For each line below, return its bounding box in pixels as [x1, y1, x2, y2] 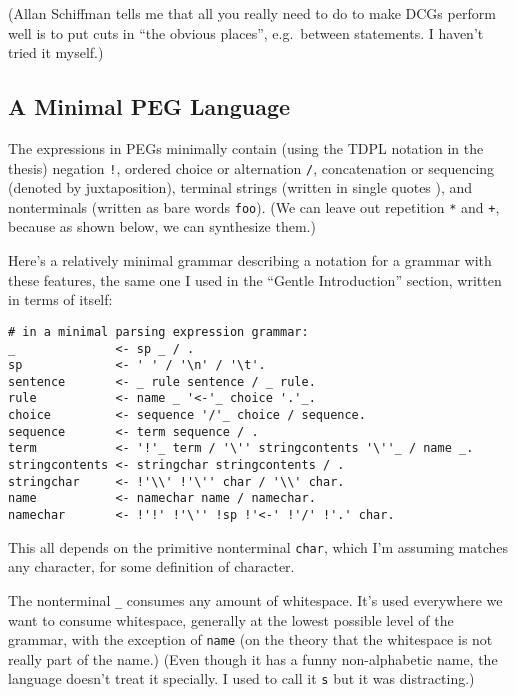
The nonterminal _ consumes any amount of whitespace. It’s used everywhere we [8, 589, 503, 610]
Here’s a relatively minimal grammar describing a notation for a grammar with [8, 250, 492, 271]
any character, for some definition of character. [8, 556, 295, 577]
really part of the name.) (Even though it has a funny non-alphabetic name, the [8, 648, 498, 669]
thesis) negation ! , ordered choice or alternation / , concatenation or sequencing [8, 157, 495, 178]
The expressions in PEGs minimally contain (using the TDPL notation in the [8, 137, 484, 158]
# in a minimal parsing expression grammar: [8, 324, 309, 339]
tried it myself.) [8, 42, 104, 63]
